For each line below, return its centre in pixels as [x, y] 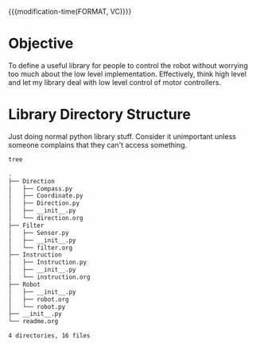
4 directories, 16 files [49, 336]
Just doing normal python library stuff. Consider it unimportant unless [122, 136]
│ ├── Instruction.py [48, 262]
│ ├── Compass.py [41, 189]
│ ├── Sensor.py [39, 233]
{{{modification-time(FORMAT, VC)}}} [70, 12]
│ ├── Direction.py [44, 203]
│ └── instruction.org [49, 277]
